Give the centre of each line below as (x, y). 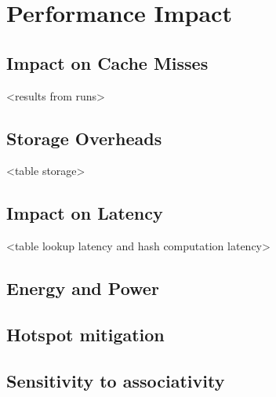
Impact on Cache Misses (107, 62)
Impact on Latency (85, 213)
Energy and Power (83, 288)
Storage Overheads (84, 138)
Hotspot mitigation (85, 334)
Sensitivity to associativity (116, 380)
